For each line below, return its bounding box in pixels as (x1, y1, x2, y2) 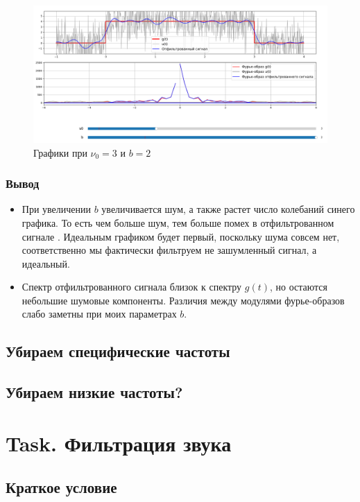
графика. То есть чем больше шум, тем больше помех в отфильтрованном (22, 215, 334, 230)
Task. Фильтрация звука (6, 429, 232, 457)
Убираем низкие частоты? (6, 381, 183, 403)
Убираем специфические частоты (6, 340, 230, 362)
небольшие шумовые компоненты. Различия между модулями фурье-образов (22, 293, 345, 307)
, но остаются (270, 279, 328, 294)
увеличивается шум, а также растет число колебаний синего (101, 202, 355, 216)
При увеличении (22, 202, 92, 216)
